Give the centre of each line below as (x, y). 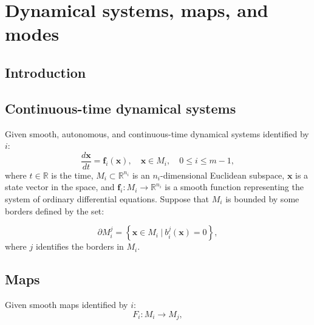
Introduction (46, 72)
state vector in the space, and (60, 187)
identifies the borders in (80, 246)
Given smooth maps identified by (67, 304)
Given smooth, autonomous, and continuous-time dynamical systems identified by (157, 133)
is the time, (72, 175)
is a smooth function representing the (234, 187)
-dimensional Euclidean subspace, (223, 175)
